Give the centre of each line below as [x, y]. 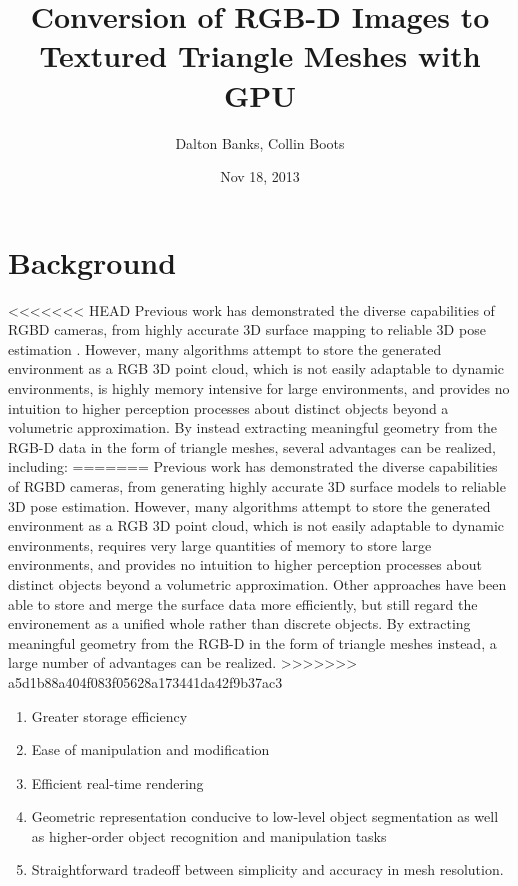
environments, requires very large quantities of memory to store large [220, 544]
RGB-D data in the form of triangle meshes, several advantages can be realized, [252, 446]
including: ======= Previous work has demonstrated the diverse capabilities [253, 466]
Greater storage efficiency [109, 715]
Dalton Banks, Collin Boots [260, 142]
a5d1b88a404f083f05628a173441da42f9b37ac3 [145, 681]
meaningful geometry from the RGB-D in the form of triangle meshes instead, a [252, 642]
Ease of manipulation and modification [150, 749]
